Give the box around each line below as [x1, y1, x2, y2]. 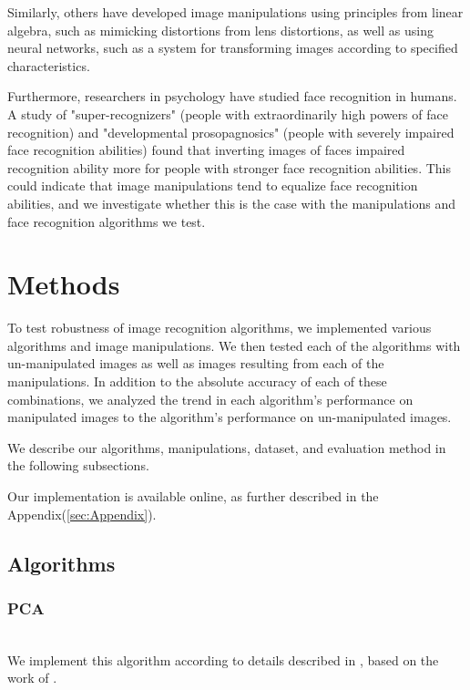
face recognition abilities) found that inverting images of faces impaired [7, 140, 405, 160]
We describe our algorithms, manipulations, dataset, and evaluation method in [7, 438, 446, 457]
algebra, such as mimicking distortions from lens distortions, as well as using [7, 20, 434, 39]
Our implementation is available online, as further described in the [7, 487, 379, 505]
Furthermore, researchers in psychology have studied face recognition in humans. [7, 87, 457, 106]
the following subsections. [7, 456, 149, 475]
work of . [7, 668, 57, 687]
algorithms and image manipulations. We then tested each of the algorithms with [7, 335, 461, 355]
